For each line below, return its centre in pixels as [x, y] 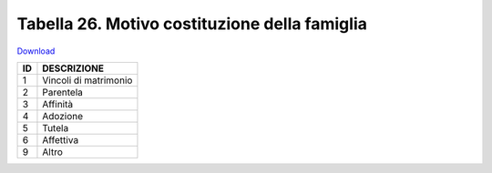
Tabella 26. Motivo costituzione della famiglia [192, 24]
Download [36, 51]
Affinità [58, 104]
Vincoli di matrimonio [87, 80]
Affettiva [61, 139]
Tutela [56, 127]
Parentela [63, 92]
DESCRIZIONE [73, 68]
